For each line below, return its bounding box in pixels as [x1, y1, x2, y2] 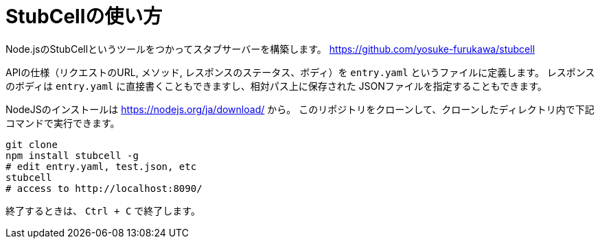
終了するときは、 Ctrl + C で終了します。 [5, 204, 200, 217]
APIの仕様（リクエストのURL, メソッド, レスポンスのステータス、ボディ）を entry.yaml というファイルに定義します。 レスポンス [5, 66, 595, 78]
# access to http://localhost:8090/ [5, 182, 203, 194]
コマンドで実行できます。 [5, 117, 120, 129]
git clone [5, 138, 58, 150]
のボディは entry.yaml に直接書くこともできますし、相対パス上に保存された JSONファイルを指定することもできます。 [5, 80, 547, 92]
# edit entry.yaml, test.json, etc [5, 160, 197, 172]
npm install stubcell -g [5, 149, 139, 161]
